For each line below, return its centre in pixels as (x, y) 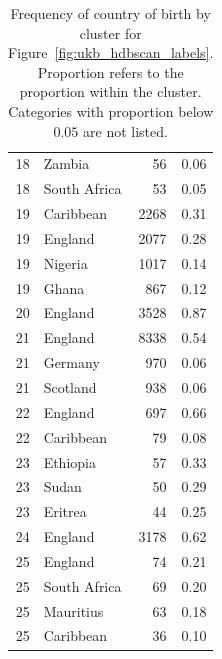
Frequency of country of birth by (110, 13)
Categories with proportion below (111, 110)
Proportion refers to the (110, 71)
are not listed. (125, 130)
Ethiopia (69, 461)
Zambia (66, 163)
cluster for (110, 32)
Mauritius (73, 610)
